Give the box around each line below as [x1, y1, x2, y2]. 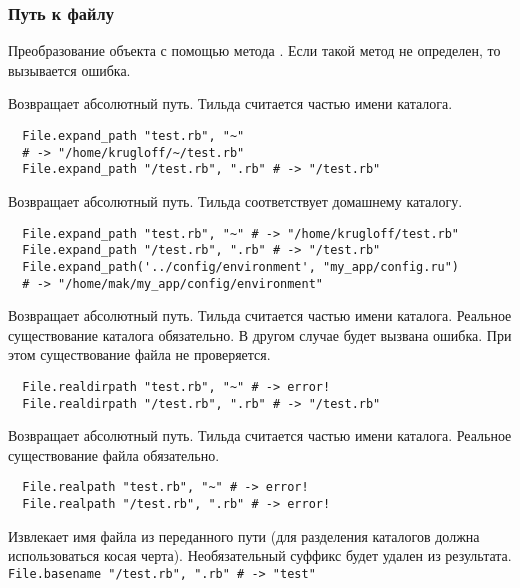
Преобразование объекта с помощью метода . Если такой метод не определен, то [8, 40, 501, 61]
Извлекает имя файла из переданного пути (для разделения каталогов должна [8, 525, 480, 546]
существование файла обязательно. [8, 444, 220, 465]
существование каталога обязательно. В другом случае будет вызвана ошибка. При [8, 324, 512, 345]
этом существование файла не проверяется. [8, 344, 271, 365]
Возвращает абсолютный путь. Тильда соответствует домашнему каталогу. [8, 190, 463, 211]
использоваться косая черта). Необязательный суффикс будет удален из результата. [8, 545, 512, 566]
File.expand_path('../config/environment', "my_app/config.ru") [22, 259, 460, 274]
